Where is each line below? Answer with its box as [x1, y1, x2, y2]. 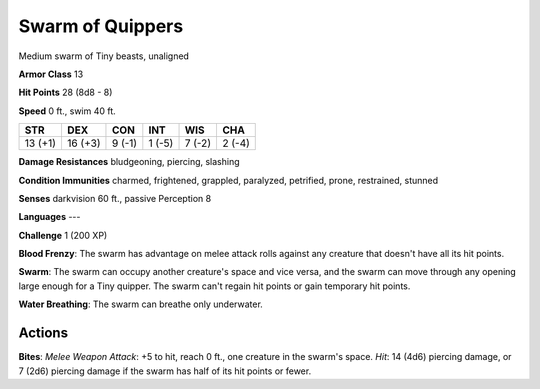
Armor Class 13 [18, 68, 84, 80]
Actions [18, 325, 69, 342]
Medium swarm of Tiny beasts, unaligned [18, 50, 190, 62]
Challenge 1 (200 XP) [18, 229, 108, 241]
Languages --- [18, 211, 81, 223]
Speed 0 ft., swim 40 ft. [18, 105, 117, 117]
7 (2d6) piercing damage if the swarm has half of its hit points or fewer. [18, 365, 312, 377]
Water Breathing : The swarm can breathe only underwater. [18, 298, 264, 310]
